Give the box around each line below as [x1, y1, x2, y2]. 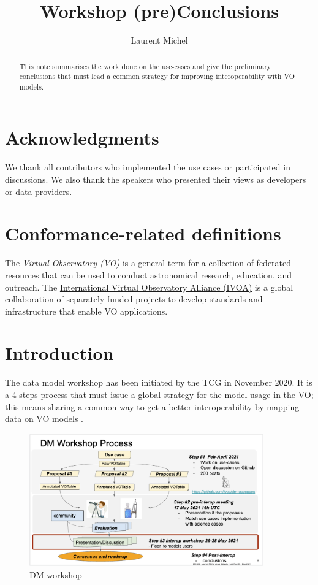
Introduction [5, 340, 114, 365]
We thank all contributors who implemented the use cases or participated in [5, 161, 290, 174]
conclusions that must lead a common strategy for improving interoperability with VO [19, 71, 295, 82]
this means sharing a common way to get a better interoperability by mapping [5, 400, 300, 413]
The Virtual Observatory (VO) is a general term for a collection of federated [5, 256, 292, 269]
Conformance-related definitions [5, 221, 281, 246]
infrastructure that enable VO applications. [5, 304, 168, 317]
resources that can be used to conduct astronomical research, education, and [5, 268, 292, 281]
